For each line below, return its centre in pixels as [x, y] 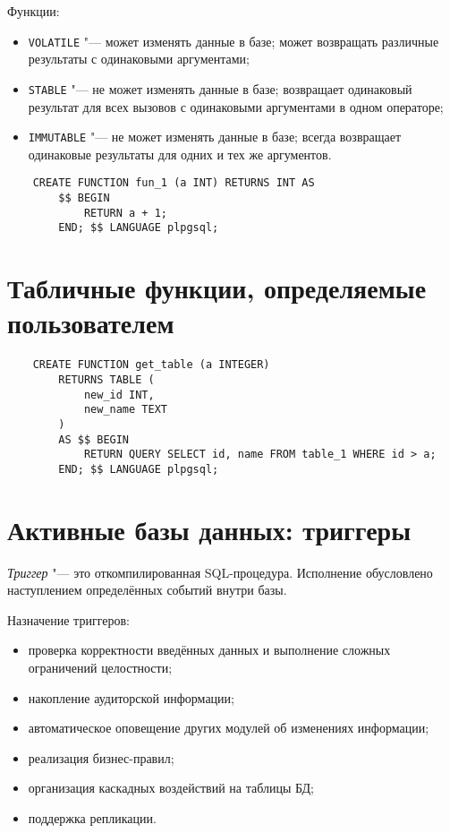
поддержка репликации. [92, 818]
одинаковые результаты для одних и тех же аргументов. [180, 154]
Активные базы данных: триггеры [209, 529]
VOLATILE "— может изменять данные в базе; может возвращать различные [233, 41]
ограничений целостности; [100, 668]
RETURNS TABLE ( [106, 379]
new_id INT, [119, 395]
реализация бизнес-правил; [101, 757]
